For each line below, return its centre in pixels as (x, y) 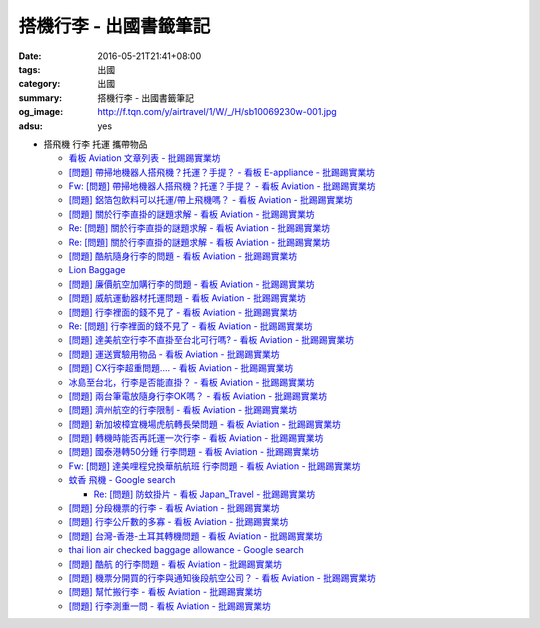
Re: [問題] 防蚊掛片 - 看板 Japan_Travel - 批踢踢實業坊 (204, 494)
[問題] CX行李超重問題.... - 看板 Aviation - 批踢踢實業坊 (181, 368)
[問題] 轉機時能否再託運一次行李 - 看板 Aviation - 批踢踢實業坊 (196, 438)
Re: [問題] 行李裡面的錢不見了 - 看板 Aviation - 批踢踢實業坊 (191, 326)
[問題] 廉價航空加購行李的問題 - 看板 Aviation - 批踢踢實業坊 (191, 284)
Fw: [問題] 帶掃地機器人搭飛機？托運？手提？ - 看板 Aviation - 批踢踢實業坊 (222, 186)
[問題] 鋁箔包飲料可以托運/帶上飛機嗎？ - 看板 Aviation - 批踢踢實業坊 (211, 200)
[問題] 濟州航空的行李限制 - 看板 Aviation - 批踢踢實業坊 (183, 410)
